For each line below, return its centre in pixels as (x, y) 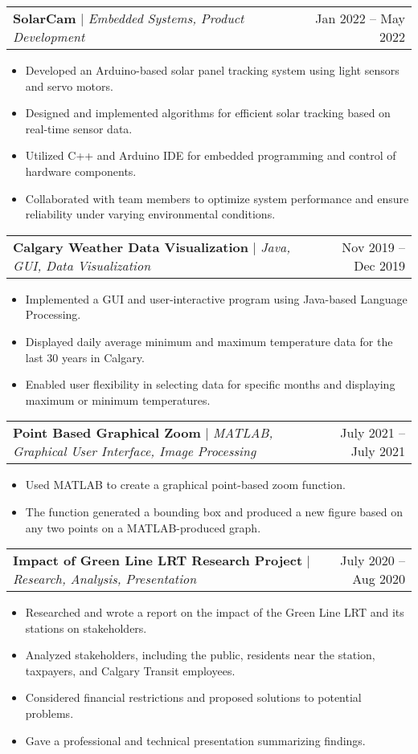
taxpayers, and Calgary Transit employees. (130, 670)
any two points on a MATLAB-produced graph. (143, 527)
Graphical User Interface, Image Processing (135, 451)
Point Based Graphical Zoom (107, 433)
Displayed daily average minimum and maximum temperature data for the (209, 341)
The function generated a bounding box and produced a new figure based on (214, 511)
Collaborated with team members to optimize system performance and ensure (217, 198)
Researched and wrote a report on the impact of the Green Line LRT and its (215, 612)
